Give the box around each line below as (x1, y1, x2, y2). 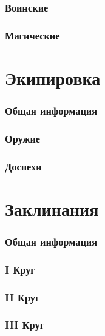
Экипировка (5, 65, 101, 90)
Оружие (5, 130, 41, 146)
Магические (5, 27, 60, 42)
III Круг (5, 317, 45, 332)
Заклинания (5, 196, 99, 221)
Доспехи (5, 158, 42, 173)
